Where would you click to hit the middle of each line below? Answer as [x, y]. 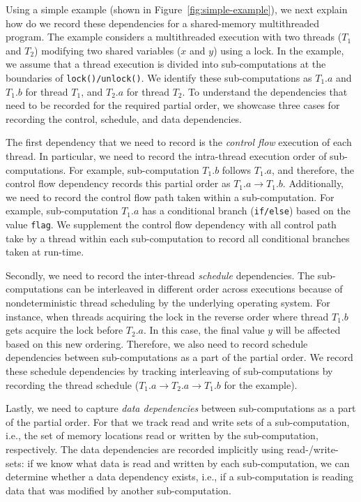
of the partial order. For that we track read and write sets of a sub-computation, [178, 421]
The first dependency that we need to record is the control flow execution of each [179, 142]
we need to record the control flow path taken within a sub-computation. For [170, 197]
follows [237, 169]
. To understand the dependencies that [265, 91]
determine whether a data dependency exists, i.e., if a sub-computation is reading [179, 477]
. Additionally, [313, 183]
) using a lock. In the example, [279, 50]
